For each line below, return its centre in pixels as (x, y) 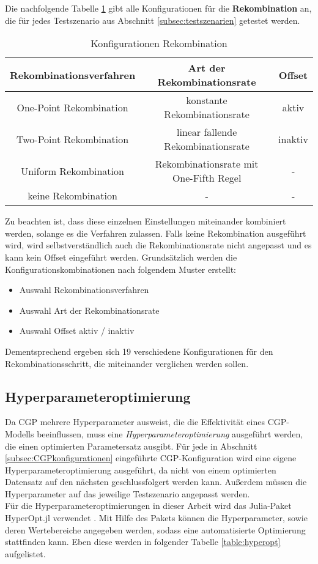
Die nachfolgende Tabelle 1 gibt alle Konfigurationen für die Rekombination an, (158, 8)
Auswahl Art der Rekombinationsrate (89, 310)
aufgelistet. (25, 553)
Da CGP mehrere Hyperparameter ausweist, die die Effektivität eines (135, 422)
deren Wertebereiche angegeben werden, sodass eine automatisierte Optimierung (155, 529)
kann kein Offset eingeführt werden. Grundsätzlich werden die (121, 257)
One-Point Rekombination (72, 107)
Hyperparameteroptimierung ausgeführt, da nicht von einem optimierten (141, 469)
